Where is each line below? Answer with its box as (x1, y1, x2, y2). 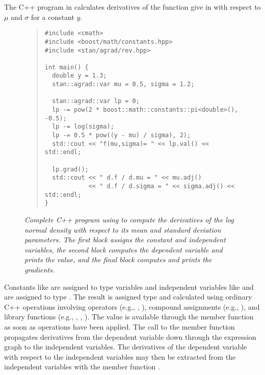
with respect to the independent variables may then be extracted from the (4, 351, 236, 362)
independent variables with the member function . (4, 361, 160, 372)
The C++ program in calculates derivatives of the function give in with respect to (4, 2, 261, 12)
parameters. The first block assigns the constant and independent (24, 234, 226, 245)
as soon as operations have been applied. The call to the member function (4, 321, 235, 332)
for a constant (31, 11, 74, 22)
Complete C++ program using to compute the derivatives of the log (24, 214, 234, 224)
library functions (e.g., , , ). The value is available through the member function (4, 311, 254, 322)
